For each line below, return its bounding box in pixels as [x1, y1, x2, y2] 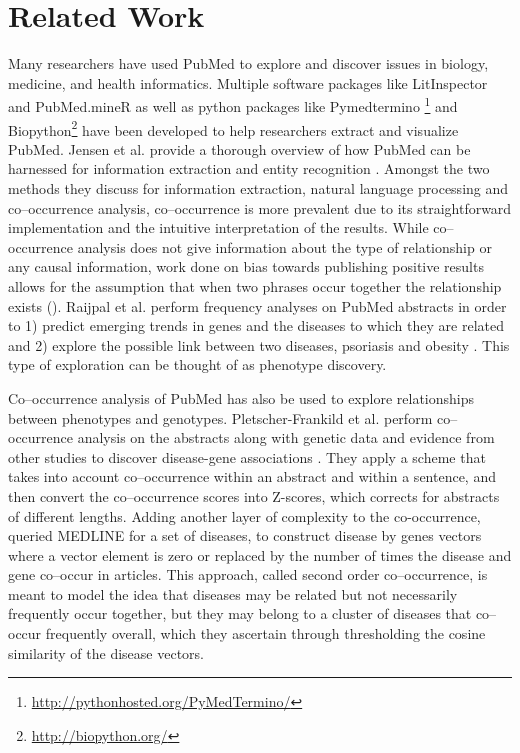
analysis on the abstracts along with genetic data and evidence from [77, 427, 495, 448]
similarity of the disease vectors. [8, 642, 204, 663]
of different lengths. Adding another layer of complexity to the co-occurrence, [8, 505, 481, 526]
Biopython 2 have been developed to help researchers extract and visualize [8, 116, 459, 140]
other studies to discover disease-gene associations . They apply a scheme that [8, 446, 486, 467]
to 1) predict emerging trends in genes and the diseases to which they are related [8, 315, 504, 336]
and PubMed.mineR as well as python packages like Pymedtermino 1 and [8, 93, 458, 116]
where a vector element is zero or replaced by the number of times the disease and [8, 544, 512, 565]
